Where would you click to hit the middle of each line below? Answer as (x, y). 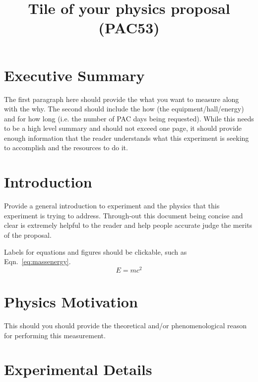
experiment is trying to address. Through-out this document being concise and (124, 215)
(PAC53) (129, 28)
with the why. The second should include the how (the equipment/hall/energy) (124, 109)
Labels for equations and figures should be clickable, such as (96, 251)
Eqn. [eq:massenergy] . (37, 261)
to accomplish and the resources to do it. (66, 147)
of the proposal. (28, 235)
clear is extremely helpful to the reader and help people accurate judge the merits (128, 225)
